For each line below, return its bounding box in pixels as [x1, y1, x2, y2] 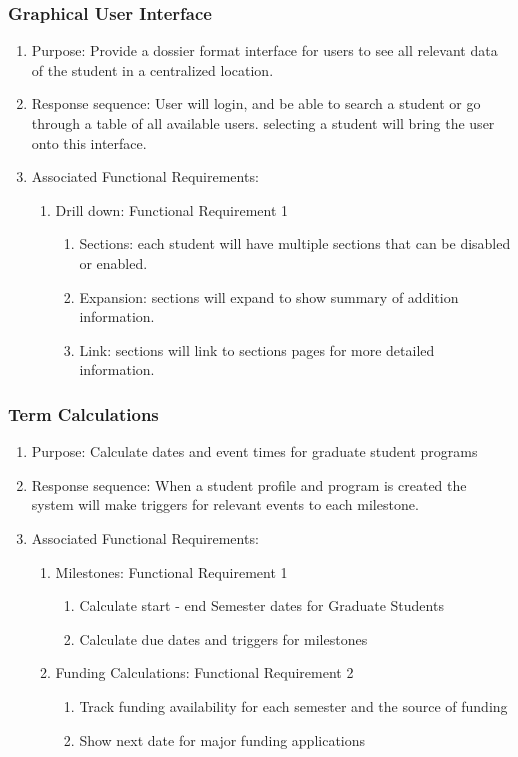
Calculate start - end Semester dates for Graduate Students [79, 595, 444, 616]
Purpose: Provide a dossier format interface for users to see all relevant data [31, 40, 498, 61]
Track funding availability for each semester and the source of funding [79, 695, 508, 716]
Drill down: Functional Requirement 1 [55, 199, 289, 220]
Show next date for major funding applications [79, 729, 366, 750]
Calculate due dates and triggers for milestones [79, 628, 368, 649]
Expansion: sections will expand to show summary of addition [79, 286, 459, 307]
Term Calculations [8, 401, 159, 426]
